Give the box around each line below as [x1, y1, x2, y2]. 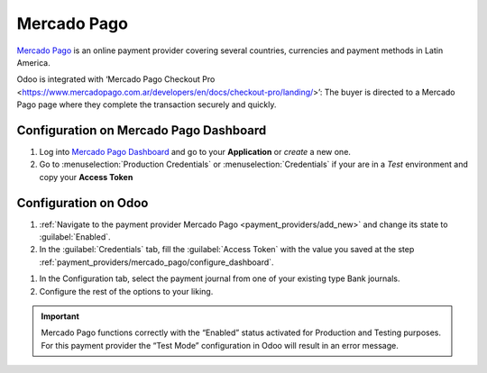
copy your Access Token [39, 171, 133, 182]
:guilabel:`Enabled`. [39, 232, 112, 242]
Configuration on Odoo [16, 195, 149, 211]
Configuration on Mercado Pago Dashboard [16, 123, 267, 138]
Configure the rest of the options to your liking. [39, 286, 214, 296]
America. [16, 57, 51, 68]
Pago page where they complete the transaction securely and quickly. [16, 99, 277, 110]
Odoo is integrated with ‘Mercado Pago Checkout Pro [16, 74, 216, 85]
